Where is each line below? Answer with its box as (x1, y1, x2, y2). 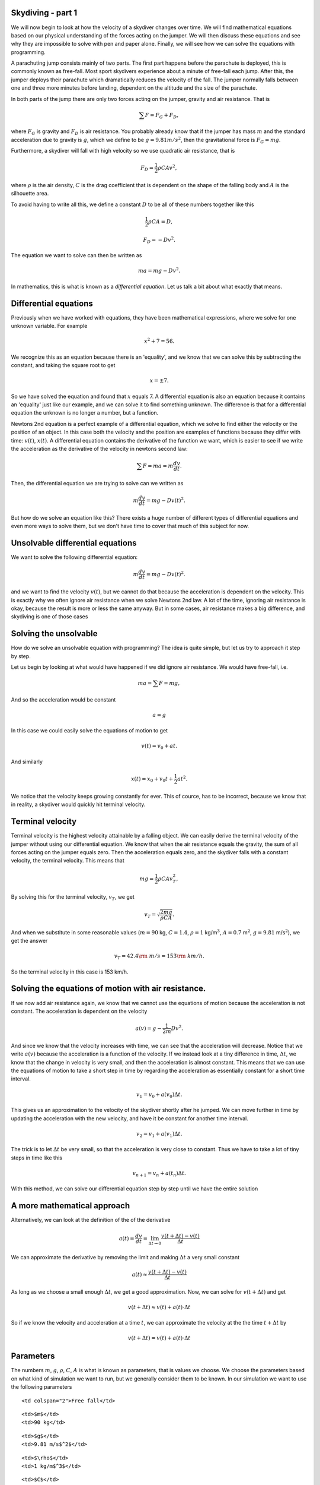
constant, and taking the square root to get (11, 362, 116, 369)
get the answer (11, 937, 48, 944)
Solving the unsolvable (11, 628, 98, 639)
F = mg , (158, 680, 180, 687)
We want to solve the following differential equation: (11, 554, 138, 561)
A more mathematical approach (11, 1200, 130, 1211)
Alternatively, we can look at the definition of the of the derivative (11, 1217, 171, 1224)
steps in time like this (11, 1154, 62, 1161)
